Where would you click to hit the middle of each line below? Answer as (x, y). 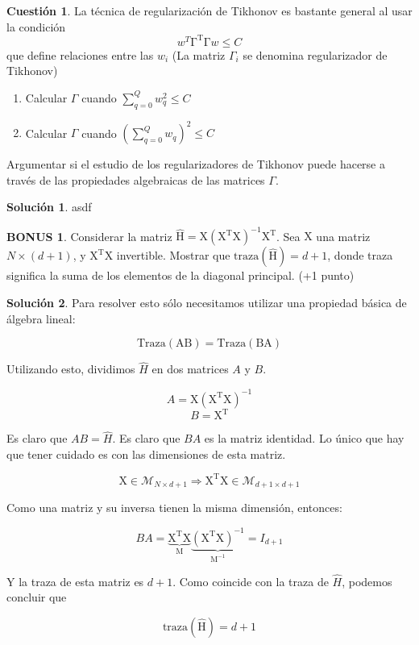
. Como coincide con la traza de (251, 581)
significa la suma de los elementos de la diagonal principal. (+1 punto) (180, 275)
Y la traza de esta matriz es (75, 581)
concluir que (37, 597)
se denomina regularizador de (315, 54)
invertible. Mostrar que (173, 255)
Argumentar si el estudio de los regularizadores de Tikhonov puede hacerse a (196, 164)
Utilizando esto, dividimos (71, 369)
